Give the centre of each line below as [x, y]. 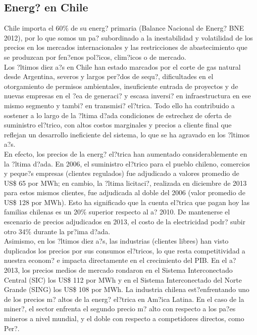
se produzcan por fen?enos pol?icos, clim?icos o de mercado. [95, 57]
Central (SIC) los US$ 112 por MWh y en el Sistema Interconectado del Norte [123, 279]
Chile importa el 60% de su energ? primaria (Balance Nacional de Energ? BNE [124, 28]
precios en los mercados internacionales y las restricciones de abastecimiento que [126, 47]
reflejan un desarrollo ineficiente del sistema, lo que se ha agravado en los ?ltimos [127, 134]
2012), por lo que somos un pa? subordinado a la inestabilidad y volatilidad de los [128, 37]
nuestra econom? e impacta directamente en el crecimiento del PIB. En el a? [120, 260]
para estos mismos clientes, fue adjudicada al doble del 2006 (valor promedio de [125, 192]
